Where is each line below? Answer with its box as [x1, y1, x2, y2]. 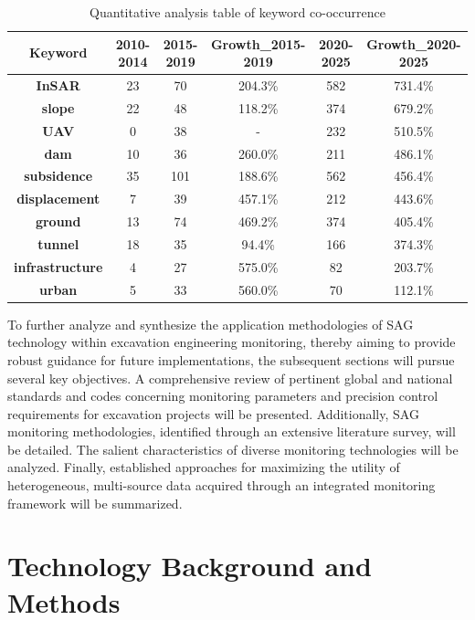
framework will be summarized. [7, 493, 183, 512]
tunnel [37, 234, 79, 253]
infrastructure [14, 257, 103, 276]
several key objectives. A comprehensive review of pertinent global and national [7, 368, 453, 387]
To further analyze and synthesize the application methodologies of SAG [7, 314, 414, 333]
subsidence [24, 166, 93, 185]
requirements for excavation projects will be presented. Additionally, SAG [7, 404, 419, 423]
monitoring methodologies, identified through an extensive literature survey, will [7, 422, 456, 441]
